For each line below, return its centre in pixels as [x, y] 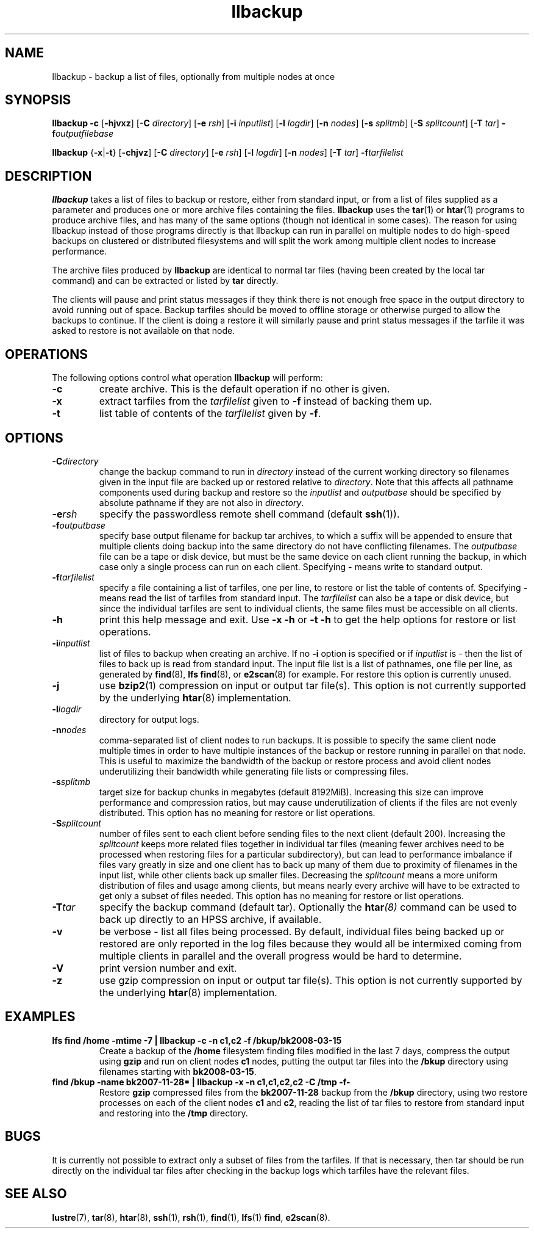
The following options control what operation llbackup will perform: [187, 378]
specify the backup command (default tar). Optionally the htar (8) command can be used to [308, 907]
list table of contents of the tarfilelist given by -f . [210, 414]
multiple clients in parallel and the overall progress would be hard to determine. [280, 956]
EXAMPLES [40, 1017]
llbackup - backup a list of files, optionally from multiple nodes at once [194, 76]
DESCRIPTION [48, 176]
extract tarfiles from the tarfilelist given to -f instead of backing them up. [265, 401]
